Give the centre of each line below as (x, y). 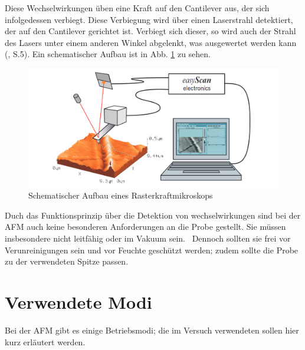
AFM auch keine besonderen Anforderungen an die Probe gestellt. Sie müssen (145, 227)
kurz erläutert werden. (45, 341)
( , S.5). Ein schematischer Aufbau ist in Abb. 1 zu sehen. (108, 54)
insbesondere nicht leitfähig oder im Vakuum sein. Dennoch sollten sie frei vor (148, 238)
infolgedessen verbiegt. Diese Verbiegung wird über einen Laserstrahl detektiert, (149, 19)
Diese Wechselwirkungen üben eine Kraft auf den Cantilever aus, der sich (137, 8)
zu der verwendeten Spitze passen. (67, 261)
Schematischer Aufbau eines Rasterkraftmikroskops (121, 195)
